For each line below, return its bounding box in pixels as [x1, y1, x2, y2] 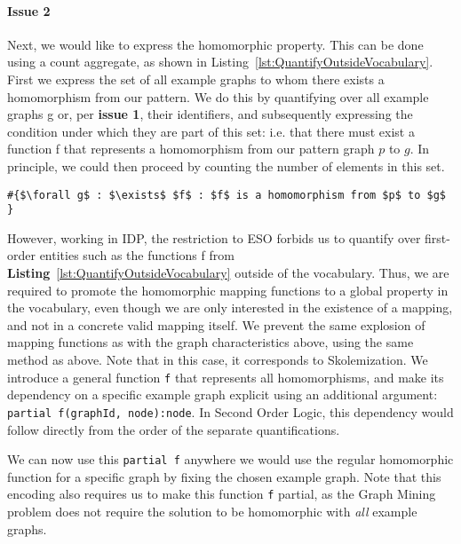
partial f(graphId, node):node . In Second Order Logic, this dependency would [7, 402, 454, 421]
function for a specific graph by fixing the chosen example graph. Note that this [7, 467, 441, 485]
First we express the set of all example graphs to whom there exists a [7, 69, 385, 88]
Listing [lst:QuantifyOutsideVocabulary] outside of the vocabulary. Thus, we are [7, 264, 449, 282]
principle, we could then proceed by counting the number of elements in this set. [7, 156, 445, 175]
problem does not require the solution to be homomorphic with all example [7, 502, 417, 521]
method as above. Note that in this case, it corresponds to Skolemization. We [7, 351, 428, 369]
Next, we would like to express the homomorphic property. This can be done [7, 35, 424, 53]
